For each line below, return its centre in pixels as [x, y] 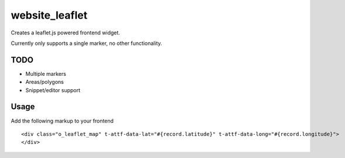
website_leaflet [49, 15]
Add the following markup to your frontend [62, 121]
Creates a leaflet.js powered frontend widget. [65, 33]
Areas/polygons [45, 82]
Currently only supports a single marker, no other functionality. [86, 43]
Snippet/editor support [53, 90]
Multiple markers [46, 73]
